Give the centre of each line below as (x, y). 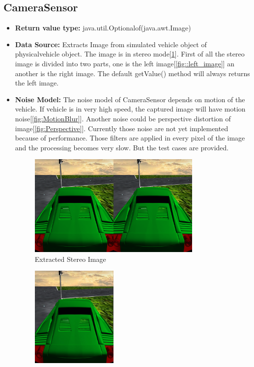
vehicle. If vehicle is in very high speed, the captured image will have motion (130, 109)
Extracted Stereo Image (70, 259)
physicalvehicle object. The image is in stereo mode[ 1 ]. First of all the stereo (130, 54)
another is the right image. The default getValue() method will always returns (132, 73)
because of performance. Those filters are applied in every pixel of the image (130, 138)
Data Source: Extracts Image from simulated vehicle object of (111, 44)
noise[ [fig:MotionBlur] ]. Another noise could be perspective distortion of (123, 118)
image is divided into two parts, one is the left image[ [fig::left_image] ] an (125, 63)
